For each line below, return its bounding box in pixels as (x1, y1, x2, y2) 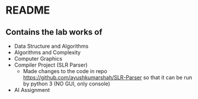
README (5, 4, 50, 17)
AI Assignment (14, 87, 50, 93)
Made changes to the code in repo (23, 68, 107, 74)
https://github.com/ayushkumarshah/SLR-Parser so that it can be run (23, 74, 192, 81)
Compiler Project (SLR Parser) (14, 61, 88, 68)
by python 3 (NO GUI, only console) (23, 80, 110, 87)
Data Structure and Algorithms (14, 42, 89, 49)
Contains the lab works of (5, 27, 103, 37)
